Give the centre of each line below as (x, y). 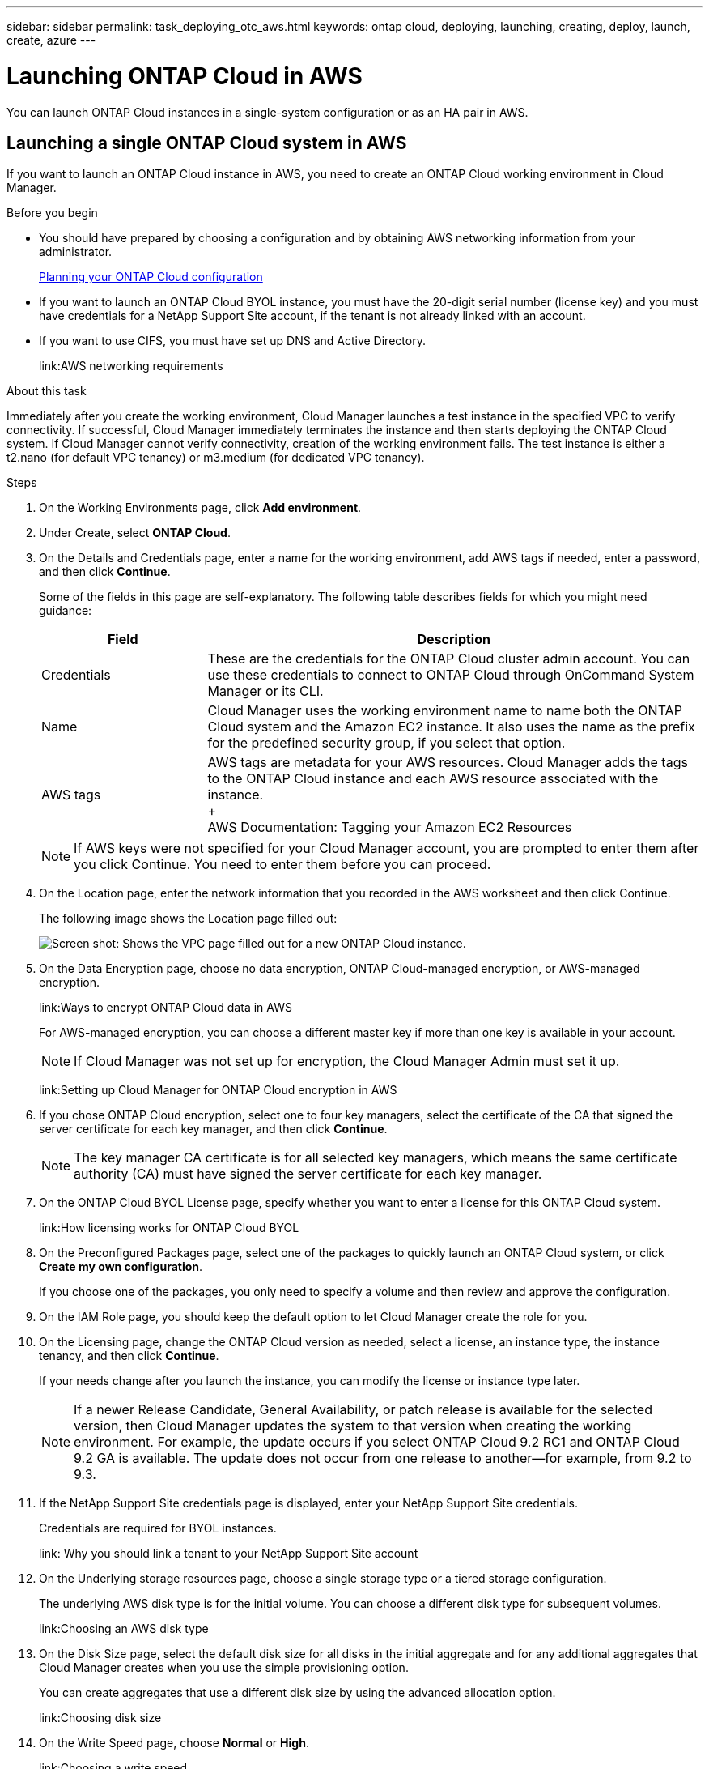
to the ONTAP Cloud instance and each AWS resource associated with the (433, 779)
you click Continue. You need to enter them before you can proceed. (282, 865)
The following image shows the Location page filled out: (188, 919)
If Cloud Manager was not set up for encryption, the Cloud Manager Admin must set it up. (347, 1061)
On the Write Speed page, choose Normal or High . (174, 1743)
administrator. (76, 252)
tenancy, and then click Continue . (129, 1356)
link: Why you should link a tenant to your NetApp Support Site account (229, 1554)
